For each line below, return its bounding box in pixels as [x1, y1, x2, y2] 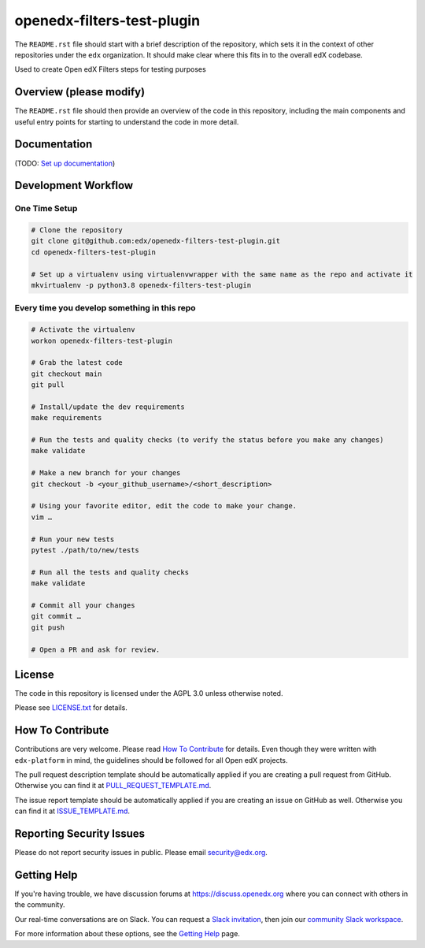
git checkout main [31, 369, 102, 378]
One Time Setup [14, 203, 78, 214]
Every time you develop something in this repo [14, 303, 196, 314]
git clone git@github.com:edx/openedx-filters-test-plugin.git [31, 236, 281, 246]
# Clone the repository [31, 225, 124, 235]
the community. [14, 900, 65, 909]
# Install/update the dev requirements [31, 402, 185, 411]
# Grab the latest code [31, 359, 124, 367]
